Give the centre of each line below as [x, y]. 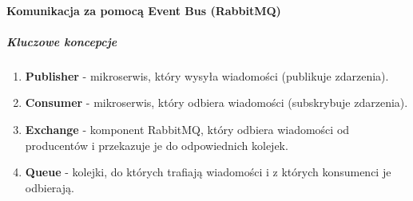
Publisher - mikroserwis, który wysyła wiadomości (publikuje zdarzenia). [207, 75]
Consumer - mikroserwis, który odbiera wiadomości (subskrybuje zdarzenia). [216, 102]
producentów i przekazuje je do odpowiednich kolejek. [157, 145]
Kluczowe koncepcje [62, 41]
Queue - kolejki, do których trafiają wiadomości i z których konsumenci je [208, 172]
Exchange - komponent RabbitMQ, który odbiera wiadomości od [187, 129]
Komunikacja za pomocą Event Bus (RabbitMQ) [144, 10]
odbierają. [50, 187]
